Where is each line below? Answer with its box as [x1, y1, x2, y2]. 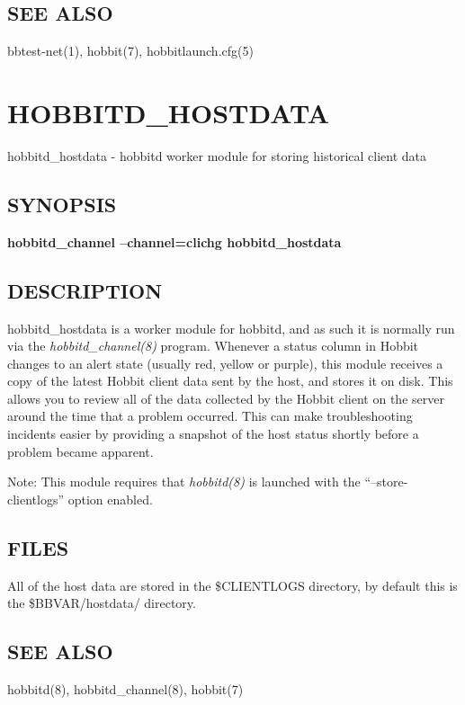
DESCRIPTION [7, 276, 163, 304]
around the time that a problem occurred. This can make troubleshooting [7, 406, 413, 425]
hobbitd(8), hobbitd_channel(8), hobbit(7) [7, 680, 244, 699]
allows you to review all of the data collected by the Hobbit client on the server [7, 388, 444, 407]
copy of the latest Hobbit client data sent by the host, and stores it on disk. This [7, 371, 453, 390]
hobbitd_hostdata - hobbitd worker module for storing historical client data [7, 146, 426, 165]
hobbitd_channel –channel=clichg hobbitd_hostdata [7, 232, 342, 251]
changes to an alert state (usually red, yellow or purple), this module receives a [7, 353, 443, 372]
